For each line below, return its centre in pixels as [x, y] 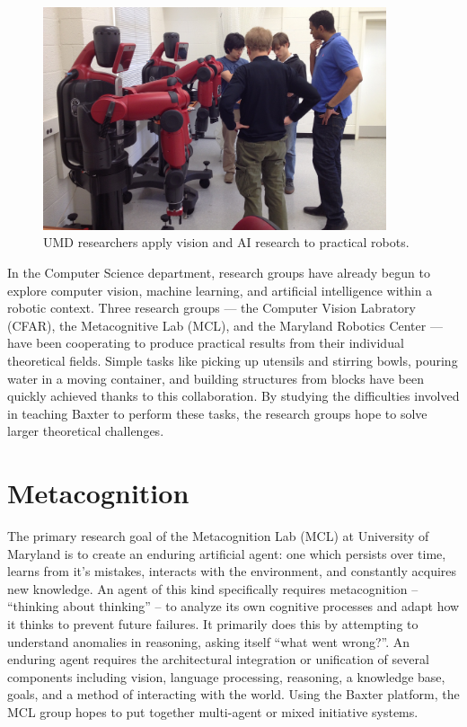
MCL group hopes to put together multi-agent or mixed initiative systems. [213, 711]
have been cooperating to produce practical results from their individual [206, 343]
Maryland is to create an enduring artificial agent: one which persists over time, [227, 553]
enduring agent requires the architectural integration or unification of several [218, 659]
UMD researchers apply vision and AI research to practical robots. [226, 242]
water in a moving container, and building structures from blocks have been [216, 378]
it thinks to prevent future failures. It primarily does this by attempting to [213, 624]
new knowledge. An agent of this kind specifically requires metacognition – [213, 588]
